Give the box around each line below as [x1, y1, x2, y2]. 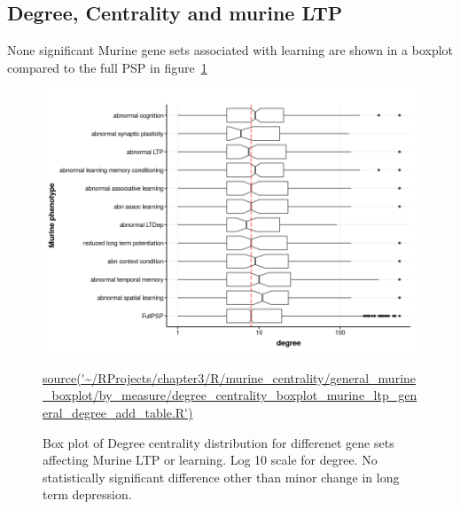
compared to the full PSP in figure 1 [7, 58, 207, 76]
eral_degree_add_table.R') [43, 403, 193, 422]
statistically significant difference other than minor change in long [43, 467, 400, 486]
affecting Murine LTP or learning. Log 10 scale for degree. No [43, 450, 378, 469]
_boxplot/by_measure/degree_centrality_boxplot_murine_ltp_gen [43, 386, 417, 404]
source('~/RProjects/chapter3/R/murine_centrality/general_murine [43, 368, 417, 387]
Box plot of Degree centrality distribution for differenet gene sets [43, 433, 394, 451]
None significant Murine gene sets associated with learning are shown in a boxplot [7, 41, 454, 59]
